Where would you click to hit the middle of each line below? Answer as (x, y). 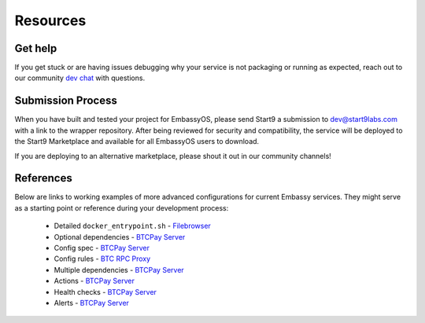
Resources (50, 20)
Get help (36, 48)
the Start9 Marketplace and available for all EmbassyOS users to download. (137, 141)
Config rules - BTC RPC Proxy (102, 259)
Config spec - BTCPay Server (102, 248)
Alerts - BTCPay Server (92, 303)
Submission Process (66, 101)
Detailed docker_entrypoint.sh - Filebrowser (133, 226)
